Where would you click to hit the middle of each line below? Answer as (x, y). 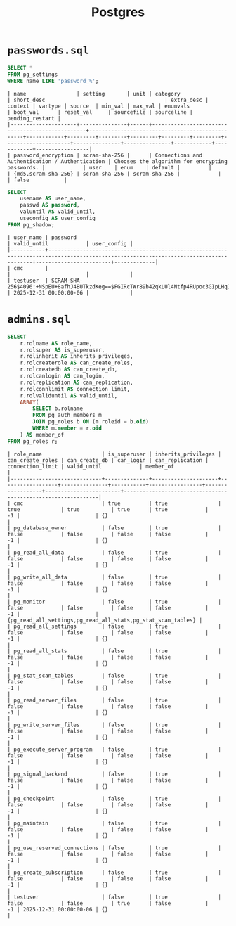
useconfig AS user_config (58, 219)
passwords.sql (48, 50)
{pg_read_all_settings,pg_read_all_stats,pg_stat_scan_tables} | (105, 620)
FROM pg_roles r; (33, 441)
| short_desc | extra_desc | (108, 100)
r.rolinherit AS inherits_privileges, (77, 356)
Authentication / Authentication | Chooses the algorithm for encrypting (118, 161)
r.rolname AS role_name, (56, 343)
